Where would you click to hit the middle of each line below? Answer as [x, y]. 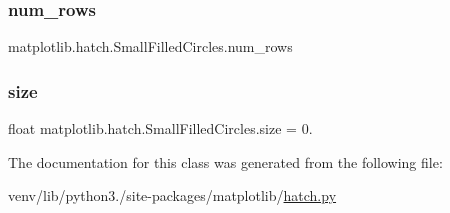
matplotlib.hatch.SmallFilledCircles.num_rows [150, 46]
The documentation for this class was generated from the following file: [225, 161]
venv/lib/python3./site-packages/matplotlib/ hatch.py [172, 195]
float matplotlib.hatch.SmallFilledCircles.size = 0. [160, 128]
